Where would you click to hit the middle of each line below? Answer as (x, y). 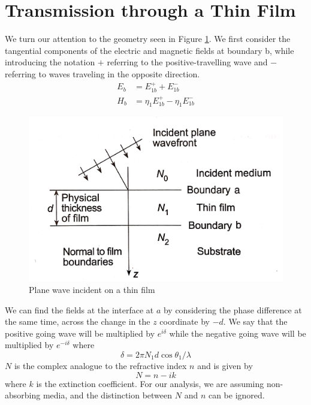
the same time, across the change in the (78, 321)
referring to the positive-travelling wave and (187, 62)
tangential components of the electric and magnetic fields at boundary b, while (150, 50)
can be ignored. (236, 395)
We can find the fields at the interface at (79, 309)
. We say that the (255, 321)
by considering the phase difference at (233, 309)
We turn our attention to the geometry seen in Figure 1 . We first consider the (148, 39)
